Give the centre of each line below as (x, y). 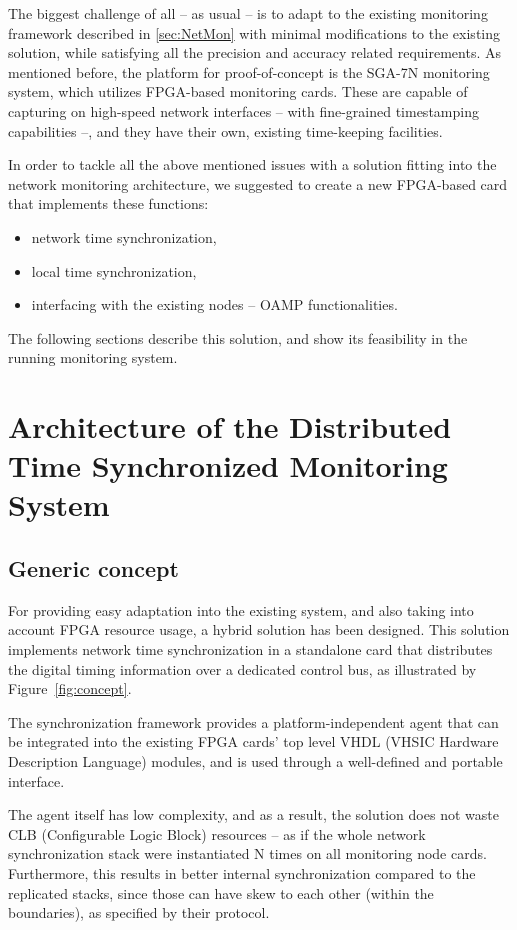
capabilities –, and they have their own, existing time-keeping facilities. (225, 130)
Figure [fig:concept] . (70, 688)
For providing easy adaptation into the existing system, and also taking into (241, 609)
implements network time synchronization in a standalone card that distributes (250, 649)
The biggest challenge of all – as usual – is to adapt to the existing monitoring (248, 13)
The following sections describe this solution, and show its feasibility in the (238, 337)
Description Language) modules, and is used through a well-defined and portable (255, 761)
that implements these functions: (108, 203)
